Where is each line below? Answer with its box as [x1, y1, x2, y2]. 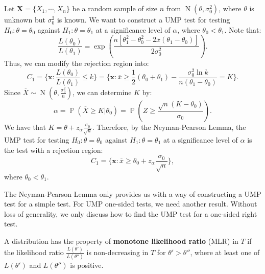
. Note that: [224, 24, 261, 35]
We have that [4, 121, 46, 132]
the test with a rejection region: [4, 144, 103, 155]
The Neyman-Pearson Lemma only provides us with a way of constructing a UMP [4, 188, 261, 199]
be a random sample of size [72, 3, 158, 13]
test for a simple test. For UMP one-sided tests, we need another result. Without [4, 198, 257, 209]
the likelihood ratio [4, 246, 64, 257]
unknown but [4, 14, 45, 25]
